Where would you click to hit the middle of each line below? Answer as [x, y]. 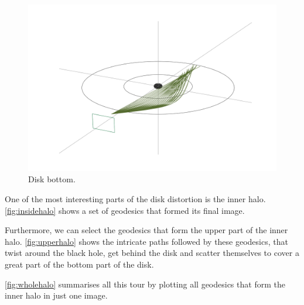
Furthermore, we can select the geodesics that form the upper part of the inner [146, 230]
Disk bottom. [52, 179]
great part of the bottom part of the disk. [79, 264]
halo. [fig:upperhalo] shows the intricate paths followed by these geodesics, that [146, 241]
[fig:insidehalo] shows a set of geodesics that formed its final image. [125, 210]
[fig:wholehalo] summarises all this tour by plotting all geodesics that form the [145, 284]
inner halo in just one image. [56, 295]
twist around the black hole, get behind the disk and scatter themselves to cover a [152, 253]
